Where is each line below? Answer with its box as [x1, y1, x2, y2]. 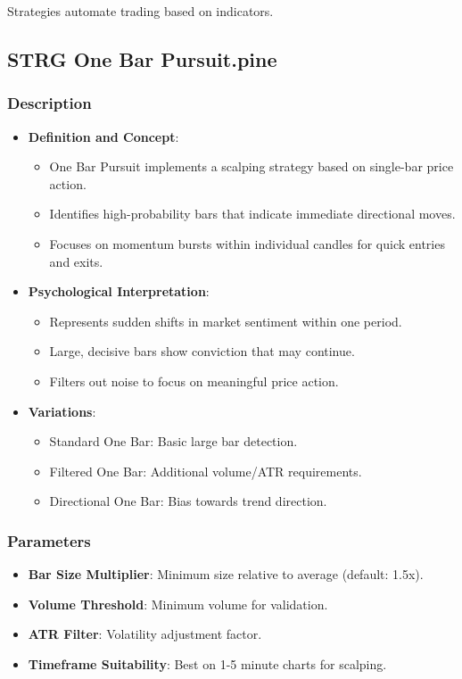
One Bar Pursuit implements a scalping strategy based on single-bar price [49, 157, 454, 176]
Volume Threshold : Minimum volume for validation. [28, 594, 328, 613]
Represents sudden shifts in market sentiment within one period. [49, 311, 402, 330]
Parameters [7, 529, 91, 551]
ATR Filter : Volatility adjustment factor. [28, 625, 262, 643]
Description [7, 92, 92, 114]
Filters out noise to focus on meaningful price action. [49, 371, 339, 390]
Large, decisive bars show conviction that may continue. [49, 342, 355, 360]
